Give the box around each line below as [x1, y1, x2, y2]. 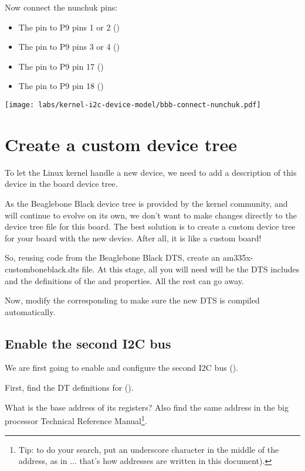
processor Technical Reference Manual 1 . [5, 413, 147, 426]
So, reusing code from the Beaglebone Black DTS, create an [5, 251, 221, 264]
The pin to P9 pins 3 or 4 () [18, 40, 120, 53]
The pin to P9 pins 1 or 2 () [18, 21, 120, 33]
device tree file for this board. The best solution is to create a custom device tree [5, 220, 296, 233]
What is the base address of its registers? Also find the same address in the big [5, 401, 289, 413]
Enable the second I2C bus [5, 334, 171, 352]
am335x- [222, 251, 253, 264]
